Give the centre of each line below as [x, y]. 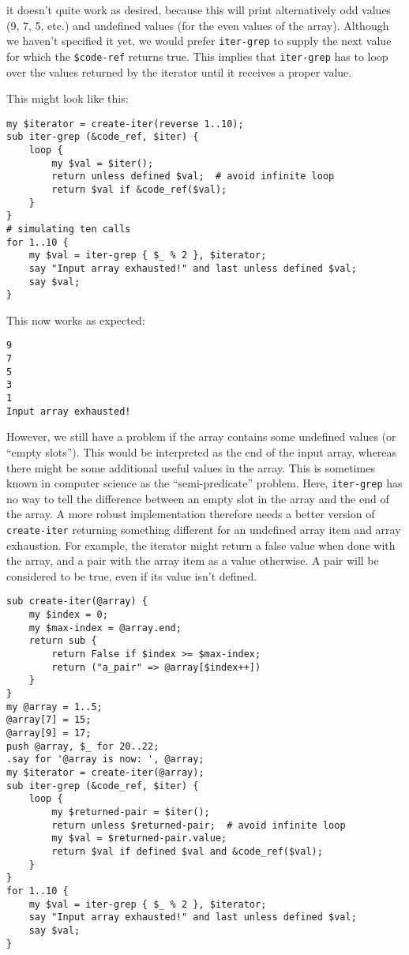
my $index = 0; [68, 615]
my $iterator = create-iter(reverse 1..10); [125, 124]
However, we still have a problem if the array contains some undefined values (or [201, 436]
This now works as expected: [76, 320]
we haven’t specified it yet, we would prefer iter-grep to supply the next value [199, 41]
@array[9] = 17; [49, 733]
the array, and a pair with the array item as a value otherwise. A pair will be [193, 560]
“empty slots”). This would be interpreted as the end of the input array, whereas [202, 452]
